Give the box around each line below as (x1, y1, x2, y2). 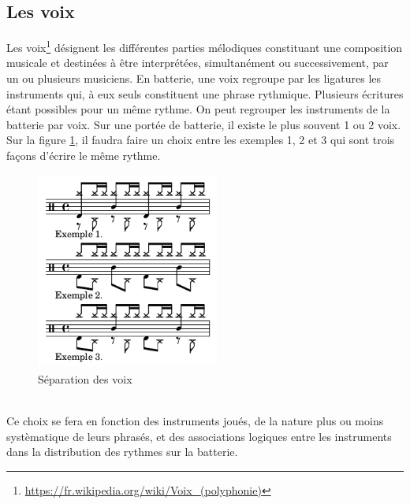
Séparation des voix (38, 370, 132, 387)
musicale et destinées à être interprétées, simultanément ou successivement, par (6, 54, 389, 71)
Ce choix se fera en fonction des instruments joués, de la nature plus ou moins (6, 413, 384, 429)
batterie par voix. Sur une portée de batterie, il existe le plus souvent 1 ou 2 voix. (6, 116, 401, 132)
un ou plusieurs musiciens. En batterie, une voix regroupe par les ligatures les (6, 70, 382, 87)
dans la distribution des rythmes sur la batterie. (6, 443, 238, 460)
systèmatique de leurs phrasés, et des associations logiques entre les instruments (6, 428, 392, 444)
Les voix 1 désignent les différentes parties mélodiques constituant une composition (6, 37, 403, 55)
